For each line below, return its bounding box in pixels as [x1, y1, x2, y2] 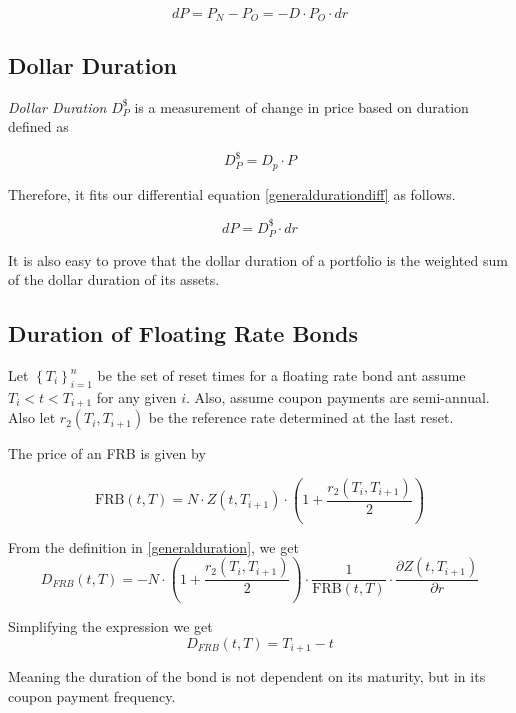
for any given [96, 386, 177, 407]
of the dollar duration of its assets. [8, 269, 220, 290]
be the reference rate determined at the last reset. [148, 407, 454, 428]
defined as [8, 116, 69, 137]
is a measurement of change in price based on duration [134, 96, 469, 117]
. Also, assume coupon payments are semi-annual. [186, 386, 490, 407]
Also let [8, 407, 56, 428]
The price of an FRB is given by [8, 443, 206, 464]
